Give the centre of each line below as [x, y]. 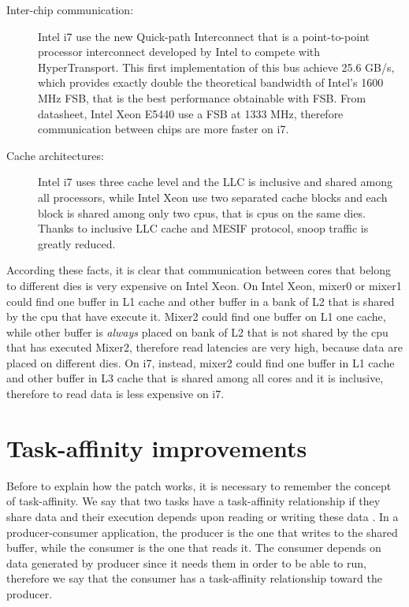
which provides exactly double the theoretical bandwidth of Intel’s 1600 [211, 82]
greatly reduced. [77, 243]
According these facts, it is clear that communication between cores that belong [199, 270]
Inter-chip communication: [70, 9]
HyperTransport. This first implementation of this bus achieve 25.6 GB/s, [216, 67]
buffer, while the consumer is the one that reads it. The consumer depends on [194, 547]
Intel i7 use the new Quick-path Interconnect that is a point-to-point [204, 36]
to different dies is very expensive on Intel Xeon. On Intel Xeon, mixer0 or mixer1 [204, 285]
